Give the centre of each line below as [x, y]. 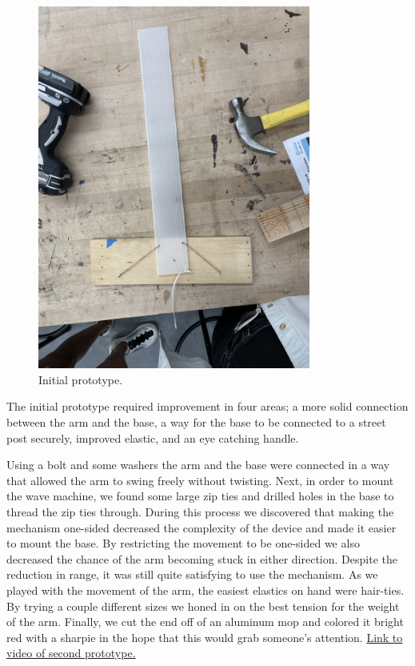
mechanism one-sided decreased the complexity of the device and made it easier [202, 527]
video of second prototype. [71, 653]
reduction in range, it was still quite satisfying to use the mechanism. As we [192, 574]
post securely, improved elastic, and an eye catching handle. [153, 437]
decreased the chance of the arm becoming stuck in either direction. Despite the [202, 558]
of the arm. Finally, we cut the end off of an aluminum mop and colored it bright [205, 622]
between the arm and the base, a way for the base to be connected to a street [196, 422]
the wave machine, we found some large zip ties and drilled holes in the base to [200, 496]
